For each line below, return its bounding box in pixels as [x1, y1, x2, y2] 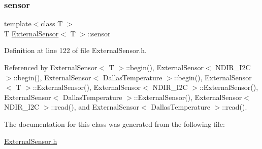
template [4, 18, 31, 29]
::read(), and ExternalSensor [51, 102, 140, 112]
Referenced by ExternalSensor [4, 62, 97, 72]
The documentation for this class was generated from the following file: [4, 118, 225, 129]
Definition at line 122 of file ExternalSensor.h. [4, 45, 147, 56]
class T [41, 18, 63, 29]
